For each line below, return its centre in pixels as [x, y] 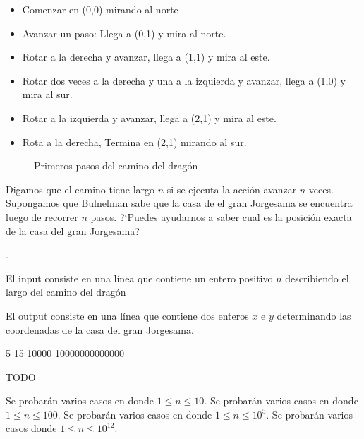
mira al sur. [47, 94]
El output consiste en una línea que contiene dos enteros [127, 315]
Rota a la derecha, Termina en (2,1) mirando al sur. [134, 142]
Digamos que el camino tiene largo [80, 189]
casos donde [31, 428]
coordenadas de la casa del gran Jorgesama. [100, 329]
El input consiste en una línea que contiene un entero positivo [139, 278]
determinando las [314, 315]
